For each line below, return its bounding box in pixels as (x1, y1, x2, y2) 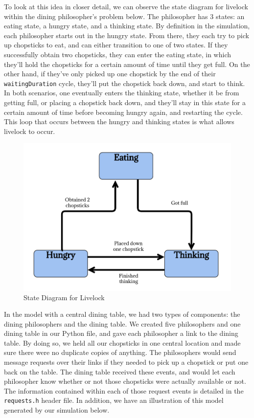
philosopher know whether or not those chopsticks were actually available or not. (4, 376, 246, 386)
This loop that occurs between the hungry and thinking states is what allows (4, 116, 234, 127)
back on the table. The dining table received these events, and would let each (4, 366, 235, 376)
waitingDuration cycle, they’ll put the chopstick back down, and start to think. (4, 78, 245, 88)
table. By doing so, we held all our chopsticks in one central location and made (4, 337, 241, 348)
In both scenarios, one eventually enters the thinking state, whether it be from (4, 88, 239, 98)
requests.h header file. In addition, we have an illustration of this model (4, 395, 224, 405)
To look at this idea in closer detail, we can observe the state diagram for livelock (4, 1, 248, 11)
